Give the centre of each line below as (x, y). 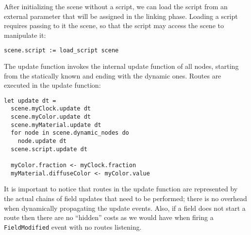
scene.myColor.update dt (51, 117)
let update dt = (30, 101)
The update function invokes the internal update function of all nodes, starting (121, 66)
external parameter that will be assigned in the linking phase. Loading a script (121, 16)
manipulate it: (25, 35)
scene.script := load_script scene (61, 51)
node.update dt (42, 141)
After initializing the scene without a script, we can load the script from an (116, 6)
